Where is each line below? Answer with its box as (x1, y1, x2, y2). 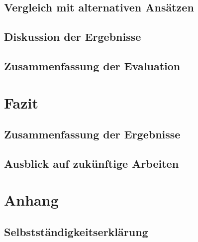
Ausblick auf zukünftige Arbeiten (4, 155, 179, 171)
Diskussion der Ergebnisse (4, 29, 141, 44)
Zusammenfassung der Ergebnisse (4, 126, 181, 142)
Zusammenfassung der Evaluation (4, 58, 181, 73)
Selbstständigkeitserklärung (4, 224, 148, 240)
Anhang (4, 190, 59, 210)
